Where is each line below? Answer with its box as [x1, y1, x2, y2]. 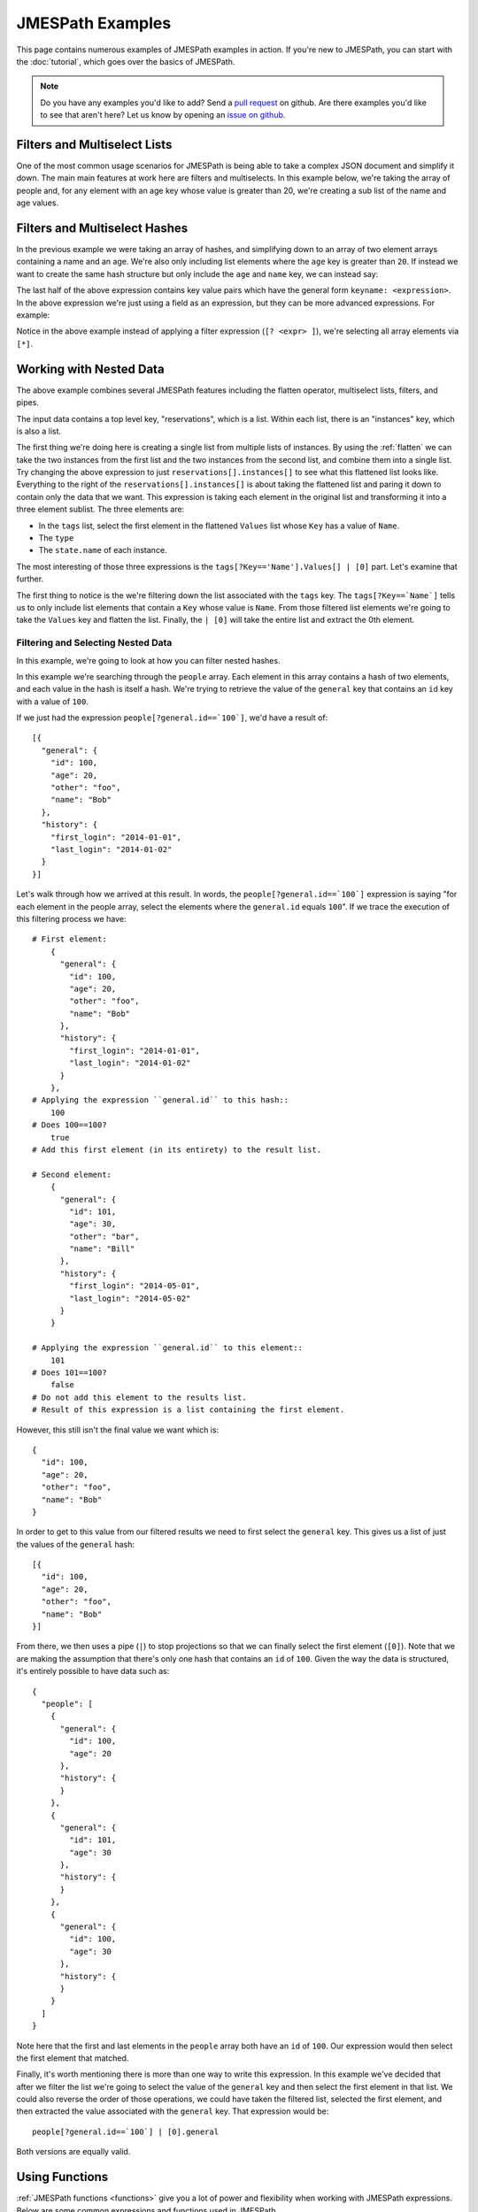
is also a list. [16, 426, 62, 436]
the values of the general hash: [16, 1539, 135, 1549]
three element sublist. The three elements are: [16, 504, 185, 515]
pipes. [16, 397, 40, 408]
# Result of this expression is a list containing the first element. [32, 1405, 345, 1415]
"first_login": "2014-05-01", [69, 1281, 201, 1291]
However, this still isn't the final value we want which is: [16, 1425, 220, 1435]
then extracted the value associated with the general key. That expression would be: [16, 2106, 329, 2116]
